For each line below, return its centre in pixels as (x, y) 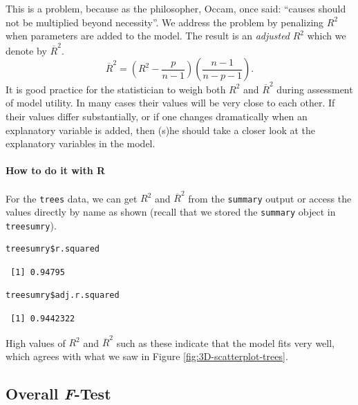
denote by (26, 50)
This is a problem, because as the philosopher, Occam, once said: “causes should (176, 8)
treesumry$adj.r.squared (63, 295)
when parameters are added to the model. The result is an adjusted (148, 36)
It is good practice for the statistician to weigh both (116, 89)
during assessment (315, 89)
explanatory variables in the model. (81, 143)
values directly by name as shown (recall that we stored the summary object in (171, 211)
